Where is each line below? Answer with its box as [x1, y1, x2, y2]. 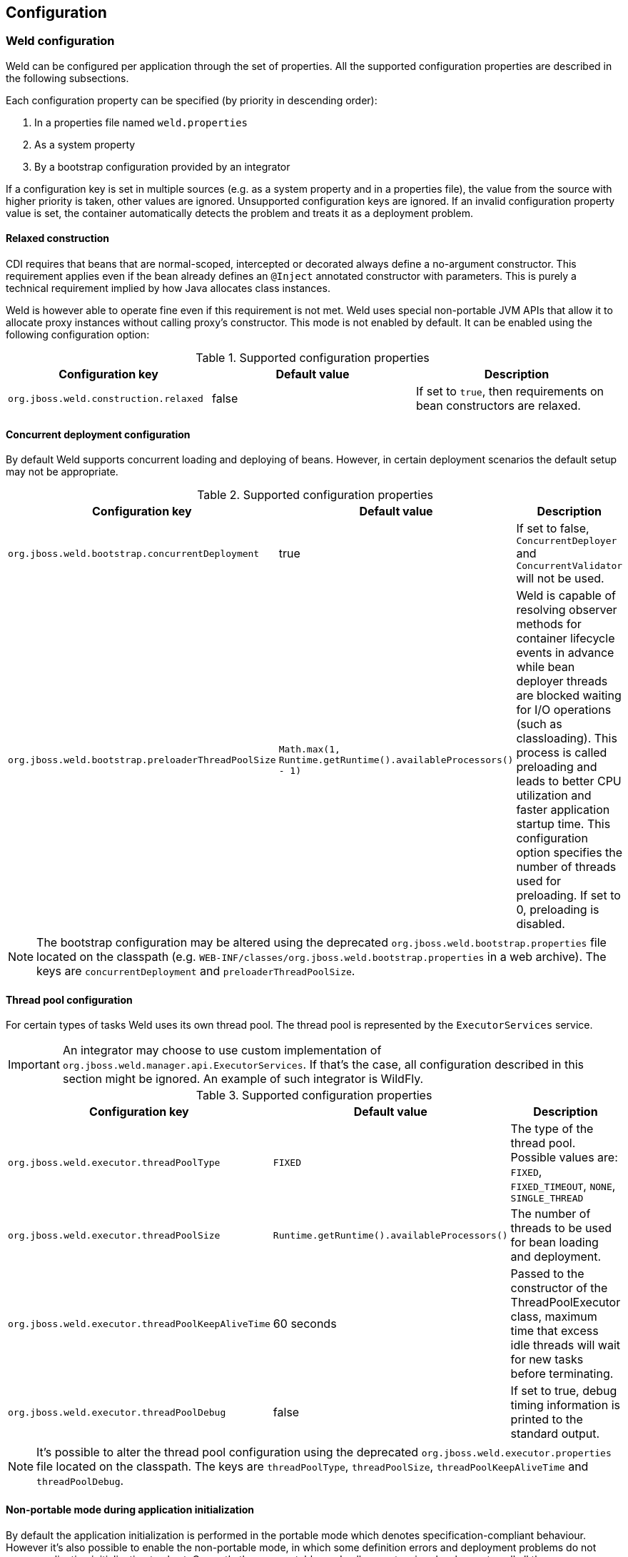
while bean [516, 660, 575, 675]
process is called [516, 745, 607, 760]
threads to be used [510, 1221, 612, 1236]
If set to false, [516, 521, 589, 536]
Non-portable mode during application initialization [6, 1503, 255, 1516]
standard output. [510, 1426, 600, 1441]
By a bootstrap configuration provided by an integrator [34, 160, 290, 173]
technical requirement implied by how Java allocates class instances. [6, 282, 330, 295]
